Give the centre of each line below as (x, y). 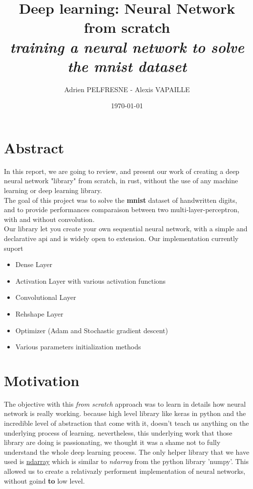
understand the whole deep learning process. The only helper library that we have (127, 452)
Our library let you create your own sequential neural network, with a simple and (126, 229)
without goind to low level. (44, 480)
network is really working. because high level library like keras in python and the (125, 413)
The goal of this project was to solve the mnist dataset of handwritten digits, (121, 200)
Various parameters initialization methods (78, 347)
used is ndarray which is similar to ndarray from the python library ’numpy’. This (126, 461)
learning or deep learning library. (53, 190)
